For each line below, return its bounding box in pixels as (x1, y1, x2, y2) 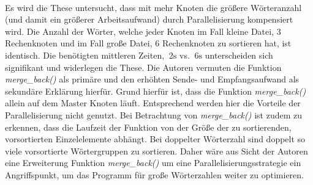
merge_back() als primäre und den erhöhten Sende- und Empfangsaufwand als (5, 73, 300, 85)
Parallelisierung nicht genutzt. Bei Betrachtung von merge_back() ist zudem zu (5, 108, 303, 121)
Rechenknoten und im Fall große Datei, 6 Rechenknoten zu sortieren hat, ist (5, 37, 292, 49)
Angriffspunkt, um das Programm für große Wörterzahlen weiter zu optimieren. (5, 168, 304, 181)
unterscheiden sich (205, 48, 273, 61)
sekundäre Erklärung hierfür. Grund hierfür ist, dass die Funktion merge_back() (5, 84, 306, 97)
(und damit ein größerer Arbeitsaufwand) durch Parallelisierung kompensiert (5, 13, 293, 26)
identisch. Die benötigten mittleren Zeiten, (5, 48, 165, 61)
